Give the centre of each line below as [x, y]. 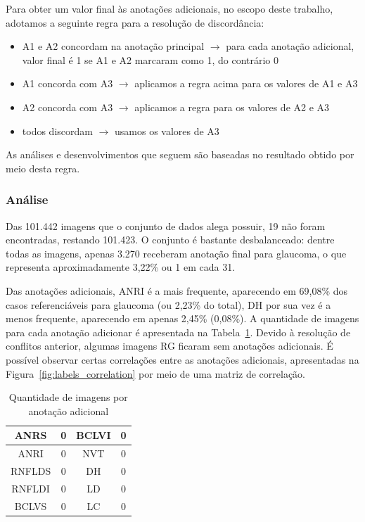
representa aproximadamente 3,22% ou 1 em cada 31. [121, 267]
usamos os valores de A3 [167, 130]
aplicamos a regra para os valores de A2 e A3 [232, 107]
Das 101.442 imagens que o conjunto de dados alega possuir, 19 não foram [166, 225]
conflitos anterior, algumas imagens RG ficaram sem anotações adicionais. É [169, 346]
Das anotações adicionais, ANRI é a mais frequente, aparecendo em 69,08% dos [177, 290]
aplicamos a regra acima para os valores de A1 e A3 [246, 83]
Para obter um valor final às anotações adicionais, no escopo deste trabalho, [169, 8]
